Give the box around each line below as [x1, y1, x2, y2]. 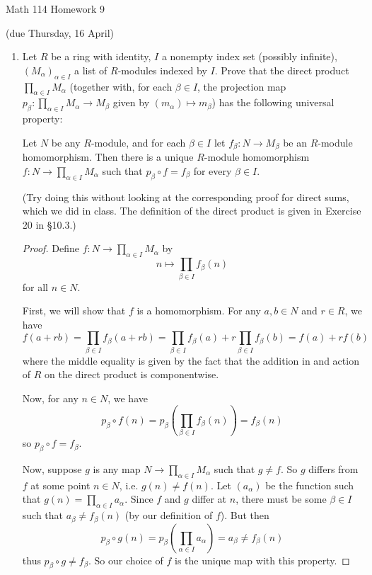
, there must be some [236, 491, 327, 506]
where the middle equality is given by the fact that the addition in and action [22, 353, 359, 368]
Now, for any [22, 390, 79, 405]
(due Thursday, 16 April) [6, 25, 115, 40]
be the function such [265, 477, 354, 492]
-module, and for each [91, 135, 186, 149]
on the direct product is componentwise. [45, 367, 219, 382]
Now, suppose [22, 461, 82, 476]
